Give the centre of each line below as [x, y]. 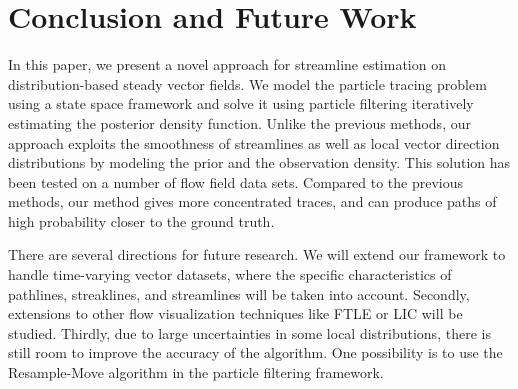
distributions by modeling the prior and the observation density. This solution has [259, 162]
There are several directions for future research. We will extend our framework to [257, 254]
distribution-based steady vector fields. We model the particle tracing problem [247, 83]
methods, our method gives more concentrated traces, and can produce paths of [252, 201]
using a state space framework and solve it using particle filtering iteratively [241, 103]
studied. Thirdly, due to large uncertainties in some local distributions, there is [249, 332]
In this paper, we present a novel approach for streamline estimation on [227, 64]
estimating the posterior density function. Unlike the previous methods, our [239, 122]
